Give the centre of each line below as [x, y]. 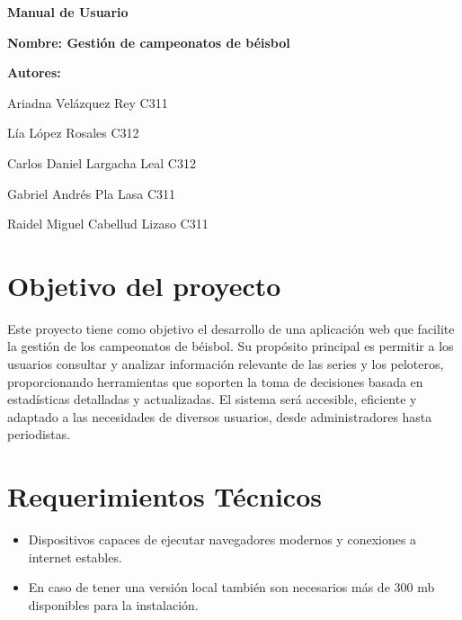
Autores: [34, 72]
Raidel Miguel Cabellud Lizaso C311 [108, 224]
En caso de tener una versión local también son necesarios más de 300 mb [231, 587]
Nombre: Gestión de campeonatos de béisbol [149, 42]
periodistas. [39, 434]
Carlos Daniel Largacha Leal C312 [102, 162]
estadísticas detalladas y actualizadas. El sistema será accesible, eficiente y [212, 399]
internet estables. [75, 557]
